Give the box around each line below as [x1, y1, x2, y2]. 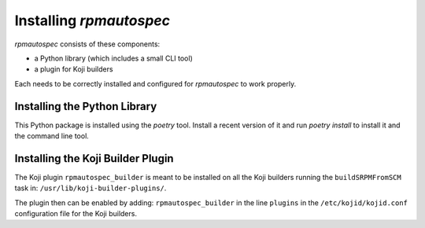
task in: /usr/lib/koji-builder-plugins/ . [14, 183, 167, 193]
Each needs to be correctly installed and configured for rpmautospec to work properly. [14, 79, 297, 88]
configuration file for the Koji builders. [14, 209, 138, 219]
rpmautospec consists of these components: [14, 39, 161, 49]
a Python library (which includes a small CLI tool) [34, 53, 193, 63]
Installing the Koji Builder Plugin [14, 152, 174, 165]
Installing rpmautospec [14, 12, 171, 29]
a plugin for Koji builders [34, 64, 113, 74]
